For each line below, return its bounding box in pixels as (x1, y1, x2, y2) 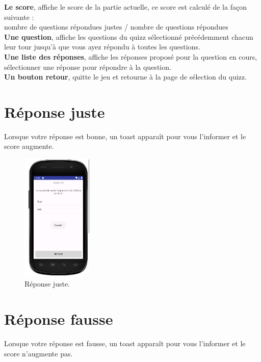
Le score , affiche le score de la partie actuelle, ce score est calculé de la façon (4, 2, 247, 12)
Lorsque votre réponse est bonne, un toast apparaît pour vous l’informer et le (4, 131, 246, 141)
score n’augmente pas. (4, 348, 73, 358)
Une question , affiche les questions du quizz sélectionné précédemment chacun (4, 31, 253, 42)
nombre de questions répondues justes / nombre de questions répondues (4, 21, 228, 32)
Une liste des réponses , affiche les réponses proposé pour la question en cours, (4, 51, 257, 62)
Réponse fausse (4, 308, 113, 329)
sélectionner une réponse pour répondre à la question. (4, 61, 171, 72)
